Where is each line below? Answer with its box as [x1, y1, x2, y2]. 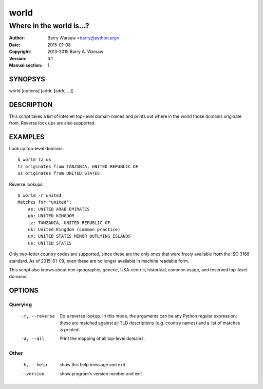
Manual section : [9, 62, 43, 68]
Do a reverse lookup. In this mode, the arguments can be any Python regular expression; [59, 313, 237, 319]
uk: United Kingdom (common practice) [27, 227, 121, 232]
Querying [9, 301, 32, 308]
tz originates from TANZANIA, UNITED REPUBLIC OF [18, 163, 139, 169]
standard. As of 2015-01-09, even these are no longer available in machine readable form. [9, 258, 189, 264]
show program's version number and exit [59, 371, 142, 376]
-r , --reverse [21, 314, 55, 319]
